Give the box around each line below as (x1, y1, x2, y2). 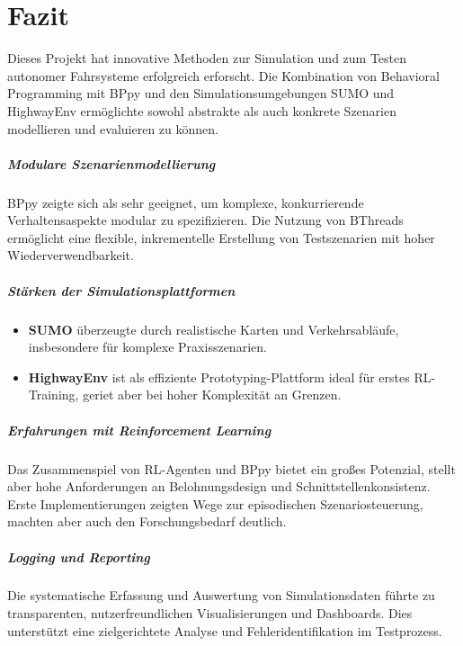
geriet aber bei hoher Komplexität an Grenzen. (83, 385, 342, 404)
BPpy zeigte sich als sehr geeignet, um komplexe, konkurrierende (7, 193, 364, 211)
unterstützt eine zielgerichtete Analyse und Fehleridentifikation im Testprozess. (7, 621, 442, 640)
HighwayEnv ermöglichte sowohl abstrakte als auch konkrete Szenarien (7, 101, 397, 120)
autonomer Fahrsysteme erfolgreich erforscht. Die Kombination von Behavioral (7, 66, 440, 85)
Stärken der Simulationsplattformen (7, 281, 236, 300)
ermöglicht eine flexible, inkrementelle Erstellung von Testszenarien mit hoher (7, 228, 435, 247)
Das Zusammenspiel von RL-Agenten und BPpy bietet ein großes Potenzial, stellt (7, 459, 456, 478)
